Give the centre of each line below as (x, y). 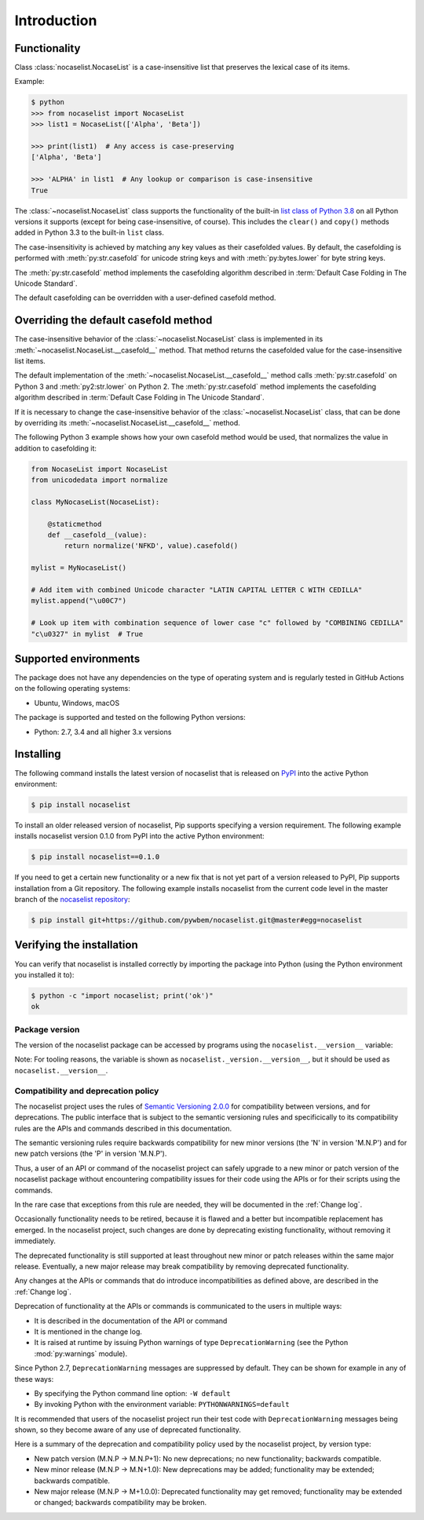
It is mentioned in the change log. (88, 1332)
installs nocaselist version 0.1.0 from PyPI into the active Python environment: (139, 836)
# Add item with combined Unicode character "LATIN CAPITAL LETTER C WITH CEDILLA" (197, 590)
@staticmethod (75, 524)
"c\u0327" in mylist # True (87, 634)
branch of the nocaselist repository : (72, 900)
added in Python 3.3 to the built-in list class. (89, 232)
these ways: (34, 1379)
